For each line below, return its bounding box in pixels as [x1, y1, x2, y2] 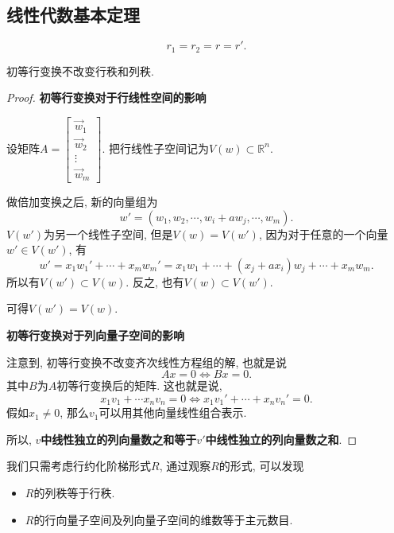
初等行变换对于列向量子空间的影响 [6, 326, 184, 343]
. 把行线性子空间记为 [102, 139, 209, 156]
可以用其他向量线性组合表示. [98, 404, 247, 421]
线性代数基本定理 [6, 2, 140, 27]
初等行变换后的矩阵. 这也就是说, [56, 377, 222, 394]
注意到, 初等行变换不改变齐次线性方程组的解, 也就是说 [6, 353, 288, 370]
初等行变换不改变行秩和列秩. [6, 62, 154, 79]
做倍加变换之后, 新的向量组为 [6, 193, 158, 209]
